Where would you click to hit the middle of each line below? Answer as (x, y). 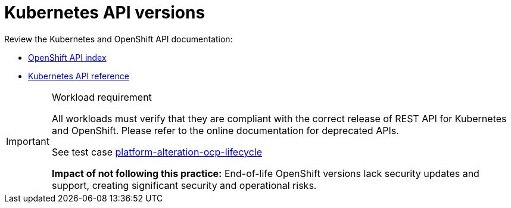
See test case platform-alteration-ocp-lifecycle (157, 152)
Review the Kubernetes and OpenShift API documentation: (119, 39)
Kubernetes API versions (105, 13)
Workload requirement (102, 97)
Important (28, 141)
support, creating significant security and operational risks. (184, 185)
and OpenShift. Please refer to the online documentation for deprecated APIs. (225, 130)
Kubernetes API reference (79, 76)
